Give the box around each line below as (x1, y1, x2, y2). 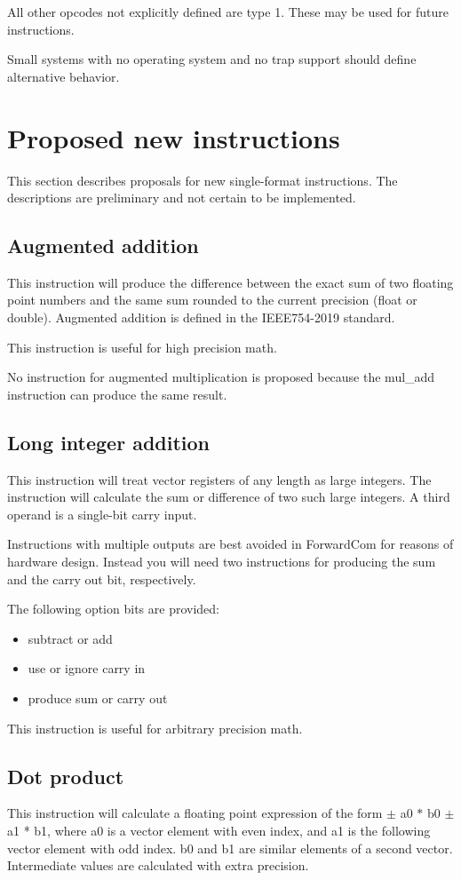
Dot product (7, 762, 124, 789)
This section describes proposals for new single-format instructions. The (7, 170, 398, 189)
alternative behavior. (7, 67, 120, 85)
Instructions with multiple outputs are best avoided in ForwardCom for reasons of (7, 535, 454, 553)
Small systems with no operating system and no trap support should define (7, 50, 417, 68)
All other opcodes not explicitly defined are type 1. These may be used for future (7, 3, 449, 20)
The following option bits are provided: (7, 599, 219, 618)
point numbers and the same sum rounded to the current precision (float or (7, 290, 417, 309)
